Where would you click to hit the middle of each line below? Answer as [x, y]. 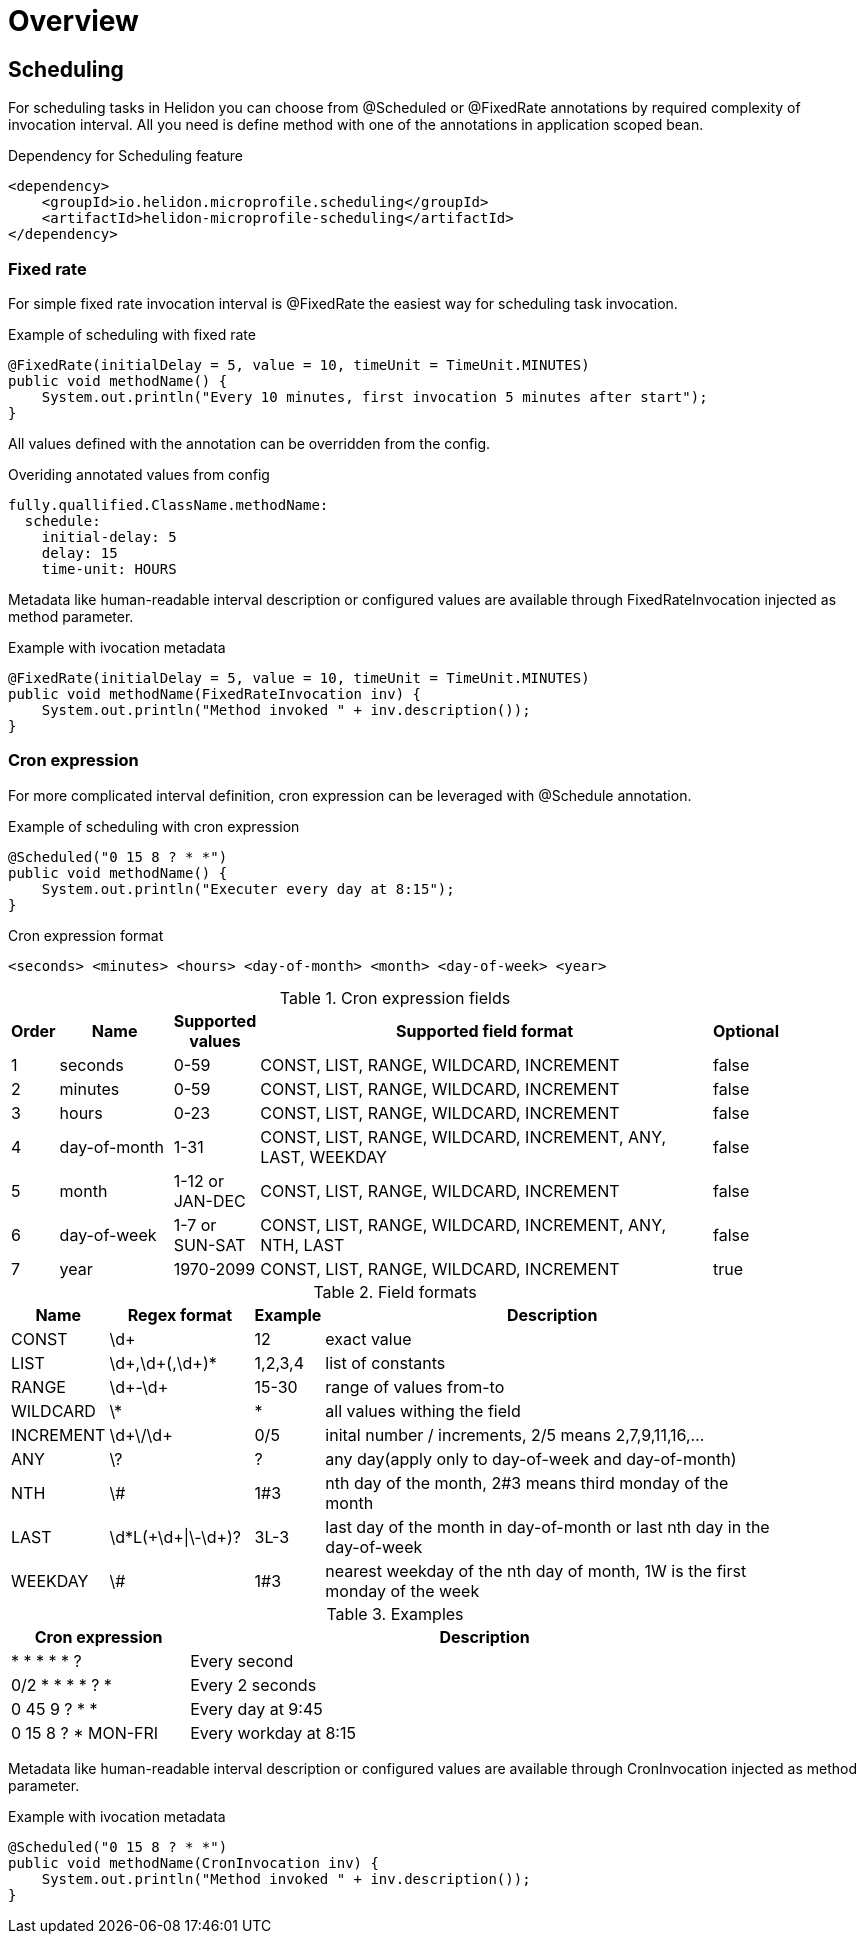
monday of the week [402, 1590]
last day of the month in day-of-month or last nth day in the [547, 1526]
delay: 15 [79, 552]
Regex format [180, 1314]
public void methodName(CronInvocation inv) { [193, 1862]
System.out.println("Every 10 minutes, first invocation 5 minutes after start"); [374, 396]
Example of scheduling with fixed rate [132, 334]
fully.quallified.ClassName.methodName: [168, 504]
